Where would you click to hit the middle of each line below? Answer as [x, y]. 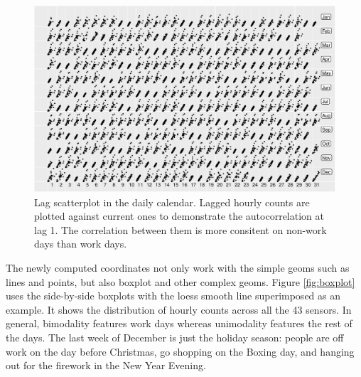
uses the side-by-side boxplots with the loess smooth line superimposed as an [173, 296]
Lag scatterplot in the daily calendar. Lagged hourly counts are [172, 202]
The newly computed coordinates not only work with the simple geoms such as [178, 268]
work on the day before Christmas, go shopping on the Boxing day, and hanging [180, 351]
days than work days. [81, 244]
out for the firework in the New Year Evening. [106, 365]
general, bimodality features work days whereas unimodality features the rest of [179, 323]
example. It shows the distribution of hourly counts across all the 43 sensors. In [179, 309]
